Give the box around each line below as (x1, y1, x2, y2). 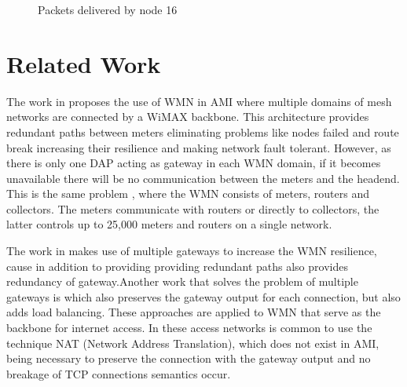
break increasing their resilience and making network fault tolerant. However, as (6, 139, 391, 155)
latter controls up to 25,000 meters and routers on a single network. (6, 216, 332, 232)
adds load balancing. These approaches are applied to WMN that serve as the (6, 304, 381, 320)
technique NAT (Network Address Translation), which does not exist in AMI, (6, 334, 379, 351)
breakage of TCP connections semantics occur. (6, 365, 231, 382)
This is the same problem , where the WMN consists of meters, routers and (6, 185, 369, 202)
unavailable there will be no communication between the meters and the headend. (6, 170, 400, 186)
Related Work (6, 47, 161, 79)
